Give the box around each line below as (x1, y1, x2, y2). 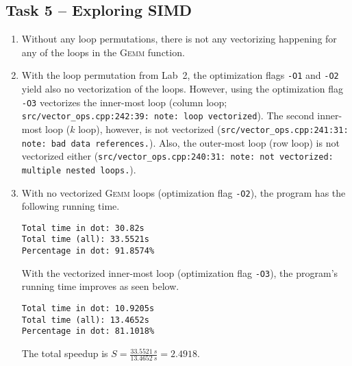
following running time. (21, 199, 120, 213)
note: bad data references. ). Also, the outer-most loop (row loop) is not (21, 135, 340, 149)
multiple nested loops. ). (21, 162, 136, 176)
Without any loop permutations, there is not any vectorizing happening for (21, 32, 337, 46)
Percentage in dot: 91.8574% (21, 246, 155, 256)
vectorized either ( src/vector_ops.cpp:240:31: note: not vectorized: (21, 149, 334, 163)
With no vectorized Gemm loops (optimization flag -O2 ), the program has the (21, 185, 346, 199)
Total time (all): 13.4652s (21, 315, 149, 325)
